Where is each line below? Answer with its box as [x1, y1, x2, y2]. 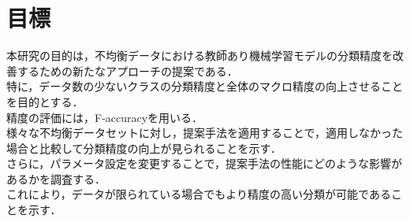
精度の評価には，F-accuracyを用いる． [6, 109, 203, 125]
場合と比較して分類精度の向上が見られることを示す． [6, 139, 282, 156]
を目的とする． [6, 93, 84, 109]
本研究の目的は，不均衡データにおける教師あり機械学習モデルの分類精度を [6, 47, 393, 64]
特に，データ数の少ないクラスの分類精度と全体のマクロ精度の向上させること [6, 78, 404, 94]
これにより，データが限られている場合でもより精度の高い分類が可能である [6, 186, 391, 202]
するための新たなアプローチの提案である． [17, 62, 238, 79]
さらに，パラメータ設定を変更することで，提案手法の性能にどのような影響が [6, 155, 402, 172]
